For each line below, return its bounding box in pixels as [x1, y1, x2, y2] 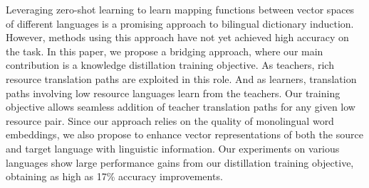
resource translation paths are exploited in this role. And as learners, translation [6, 71, 357, 86]
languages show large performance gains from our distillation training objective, [6, 155, 354, 170]
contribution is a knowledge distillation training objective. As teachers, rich [6, 57, 334, 72]
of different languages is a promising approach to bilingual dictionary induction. [6, 16, 354, 31]
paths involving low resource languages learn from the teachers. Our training [6, 85, 341, 100]
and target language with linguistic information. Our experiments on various [6, 140, 340, 155]
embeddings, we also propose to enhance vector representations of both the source [6, 127, 363, 142]
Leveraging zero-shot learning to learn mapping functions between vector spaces [6, 2, 355, 16]
